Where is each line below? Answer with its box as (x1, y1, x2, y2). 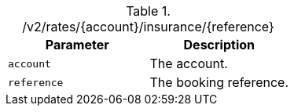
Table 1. (126, 3, 171, 19)
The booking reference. (149, 74, 289, 90)
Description (183, 37, 255, 52)
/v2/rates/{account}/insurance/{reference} (22, 19, 274, 34)
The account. (149, 56, 228, 71)
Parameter (45, 37, 109, 52)
